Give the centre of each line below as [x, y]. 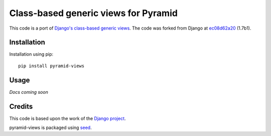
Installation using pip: [31, 54]
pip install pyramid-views [51, 66]
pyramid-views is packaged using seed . [51, 127]
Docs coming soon [29, 92]
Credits [21, 106]
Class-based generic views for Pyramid [94, 13]
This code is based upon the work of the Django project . [67, 118]
